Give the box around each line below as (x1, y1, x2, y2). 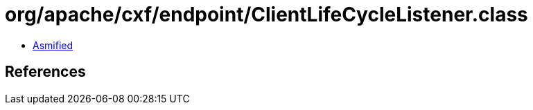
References (5, 63, 86, 81)
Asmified (33, 39, 73, 51)
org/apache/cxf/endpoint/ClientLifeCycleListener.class (5, 3, 528, 26)
